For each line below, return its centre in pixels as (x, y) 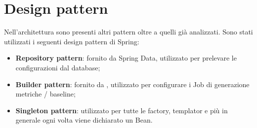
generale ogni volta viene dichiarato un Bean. (84, 120)
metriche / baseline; (45, 94)
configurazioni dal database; (58, 67)
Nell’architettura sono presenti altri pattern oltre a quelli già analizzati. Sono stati (128, 32)
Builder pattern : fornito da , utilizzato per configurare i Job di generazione (132, 84)
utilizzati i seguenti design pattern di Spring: (72, 41)
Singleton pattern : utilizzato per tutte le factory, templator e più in (122, 110)
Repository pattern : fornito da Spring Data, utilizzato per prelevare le (126, 58)
